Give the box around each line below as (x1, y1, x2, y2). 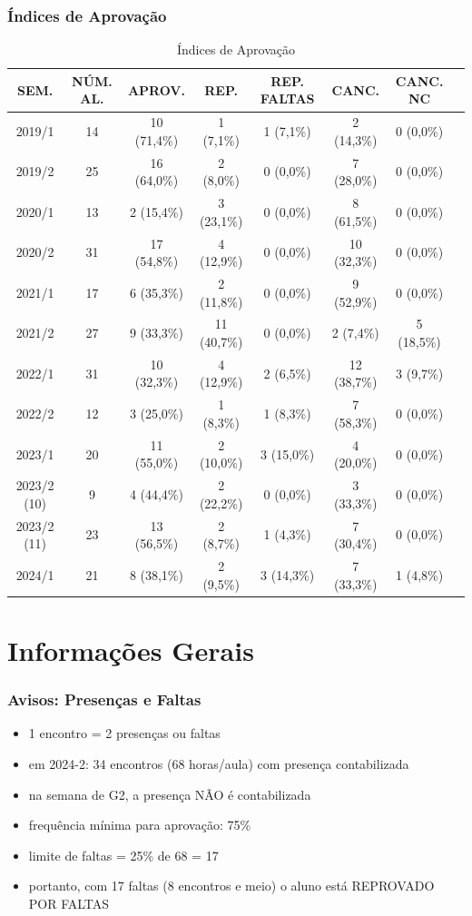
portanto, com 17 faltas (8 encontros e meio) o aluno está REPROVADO (28, 876, 435, 895)
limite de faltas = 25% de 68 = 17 (28, 845, 219, 864)
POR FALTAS (28, 893, 110, 912)
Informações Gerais (7, 631, 254, 668)
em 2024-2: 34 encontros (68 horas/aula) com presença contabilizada (28, 753, 409, 773)
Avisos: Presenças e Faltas (7, 688, 202, 711)
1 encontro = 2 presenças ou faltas (28, 724, 221, 743)
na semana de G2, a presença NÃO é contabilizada (28, 784, 311, 803)
